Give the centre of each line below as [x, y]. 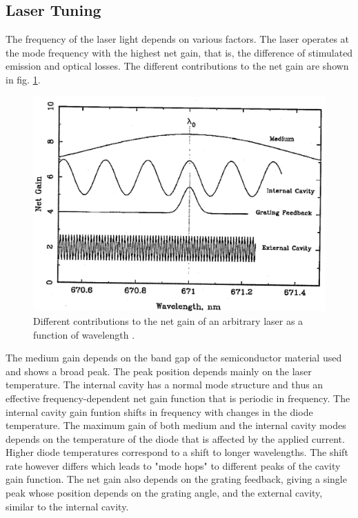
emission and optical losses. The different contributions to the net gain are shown [177, 66]
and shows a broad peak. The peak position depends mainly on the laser [159, 371]
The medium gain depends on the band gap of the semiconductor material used [174, 358]
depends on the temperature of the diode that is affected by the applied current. [175, 438]
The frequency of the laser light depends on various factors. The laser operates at [178, 39]
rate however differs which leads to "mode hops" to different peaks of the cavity [173, 465]
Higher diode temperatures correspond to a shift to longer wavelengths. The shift [177, 452]
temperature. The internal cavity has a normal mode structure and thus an [165, 385]
